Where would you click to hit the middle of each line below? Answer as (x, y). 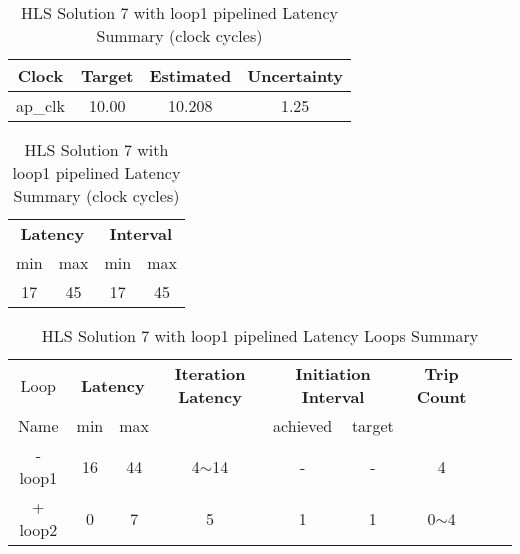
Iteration (210, 373)
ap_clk (40, 105)
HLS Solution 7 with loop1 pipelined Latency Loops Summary (260, 335)
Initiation (333, 373)
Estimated (190, 75)
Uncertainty (295, 75)
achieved (303, 425)
